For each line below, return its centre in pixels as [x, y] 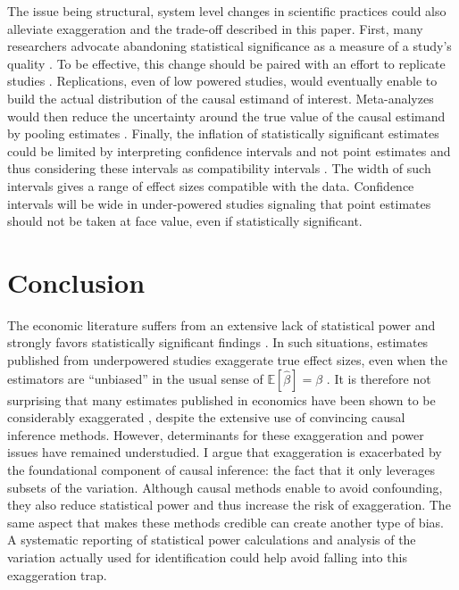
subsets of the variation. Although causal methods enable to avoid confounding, [225, 487]
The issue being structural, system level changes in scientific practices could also [227, 11]
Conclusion [76, 282]
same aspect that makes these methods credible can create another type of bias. [225, 522]
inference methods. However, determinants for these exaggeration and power [216, 434]
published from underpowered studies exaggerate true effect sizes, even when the [227, 360]
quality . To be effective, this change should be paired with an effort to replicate [226, 63]
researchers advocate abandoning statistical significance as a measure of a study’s [229, 46]
